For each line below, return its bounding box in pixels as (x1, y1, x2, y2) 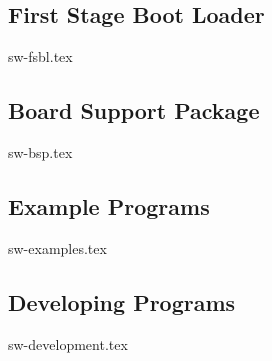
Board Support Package (8, 95, 260, 126)
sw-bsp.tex (8, 142, 73, 162)
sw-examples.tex (8, 237, 107, 258)
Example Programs (8, 190, 210, 221)
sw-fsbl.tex (8, 46, 73, 67)
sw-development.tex (8, 333, 128, 354)
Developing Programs (8, 286, 236, 317)
